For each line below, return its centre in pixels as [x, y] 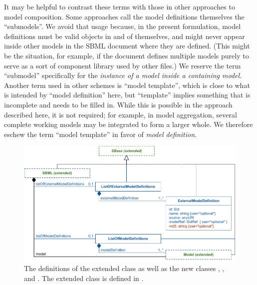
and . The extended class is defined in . [84, 278]
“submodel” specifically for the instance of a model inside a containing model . [123, 75]
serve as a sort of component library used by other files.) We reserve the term [123, 65]
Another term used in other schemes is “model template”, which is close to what [127, 85]
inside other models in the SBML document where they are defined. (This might [127, 46]
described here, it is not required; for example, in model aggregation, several [121, 114]
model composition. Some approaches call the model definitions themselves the [124, 16]
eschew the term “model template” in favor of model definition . [100, 134]
